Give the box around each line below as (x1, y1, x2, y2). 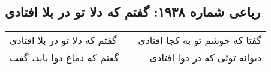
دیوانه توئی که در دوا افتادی (149, 50, 262, 65)
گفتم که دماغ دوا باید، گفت (10, 50, 119, 65)
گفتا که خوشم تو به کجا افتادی (138, 33, 262, 47)
